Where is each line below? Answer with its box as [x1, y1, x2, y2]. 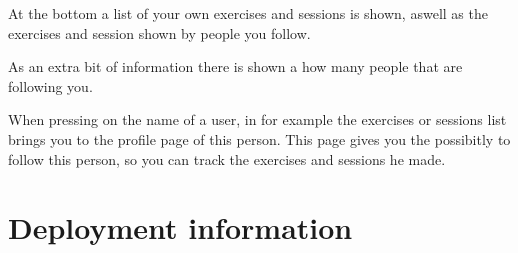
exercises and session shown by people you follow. [8, 22, 311, 43]
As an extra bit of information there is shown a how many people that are [8, 56, 463, 77]
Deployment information [8, 207, 353, 248]
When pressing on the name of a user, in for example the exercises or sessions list [8, 109, 507, 130]
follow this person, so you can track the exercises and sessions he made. [8, 148, 446, 169]
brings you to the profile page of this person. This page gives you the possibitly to [8, 128, 511, 149]
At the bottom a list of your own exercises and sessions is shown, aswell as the [8, 3, 488, 23]
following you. [8, 75, 93, 96]
